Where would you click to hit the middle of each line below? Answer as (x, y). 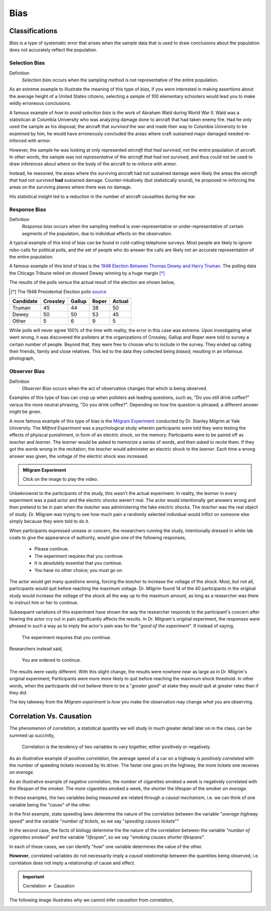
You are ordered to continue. (51, 660)
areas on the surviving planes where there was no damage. (71, 187)
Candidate (25, 301)
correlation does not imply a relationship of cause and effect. (72, 863)
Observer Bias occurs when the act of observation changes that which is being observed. (115, 388)
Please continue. (52, 549)
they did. (18, 693)
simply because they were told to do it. (49, 521)
